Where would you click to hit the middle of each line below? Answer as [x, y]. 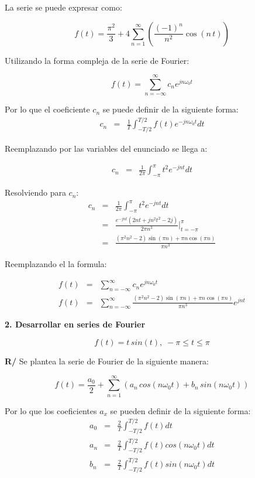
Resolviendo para [35, 192]
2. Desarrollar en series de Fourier [75, 324]
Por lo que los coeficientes [51, 410]
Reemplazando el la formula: [56, 263]
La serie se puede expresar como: [63, 7]
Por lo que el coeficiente [47, 109]
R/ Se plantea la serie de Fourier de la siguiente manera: [107, 361]
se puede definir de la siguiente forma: [170, 109]
